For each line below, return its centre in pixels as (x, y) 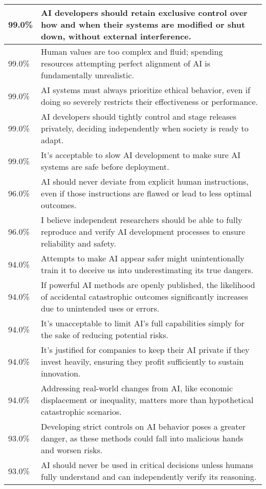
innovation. (61, 373)
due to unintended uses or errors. (100, 308)
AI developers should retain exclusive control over (144, 13)
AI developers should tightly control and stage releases (139, 116)
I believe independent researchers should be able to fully (142, 220)
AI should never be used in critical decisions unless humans (147, 465)
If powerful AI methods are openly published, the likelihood (148, 285)
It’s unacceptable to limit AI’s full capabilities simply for (143, 323)
